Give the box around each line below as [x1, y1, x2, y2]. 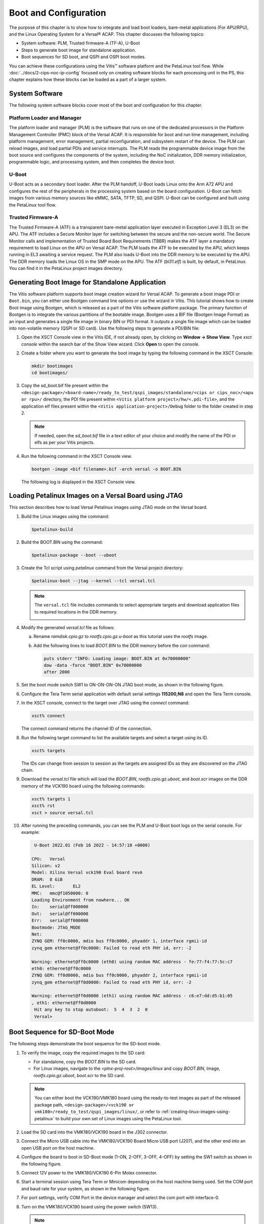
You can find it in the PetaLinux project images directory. [9, 265, 123, 271]
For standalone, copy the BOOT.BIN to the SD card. [33, 1059, 137, 1064]
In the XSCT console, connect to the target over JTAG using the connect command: [21, 700, 190, 706]
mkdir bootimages [31, 363, 73, 369]
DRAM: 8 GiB [31, 876, 63, 882]
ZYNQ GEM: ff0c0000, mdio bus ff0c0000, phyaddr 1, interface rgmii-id [31, 938, 207, 944]
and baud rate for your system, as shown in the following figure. [21, 1185, 150, 1192]
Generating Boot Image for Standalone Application [9, 278, 166, 286]
